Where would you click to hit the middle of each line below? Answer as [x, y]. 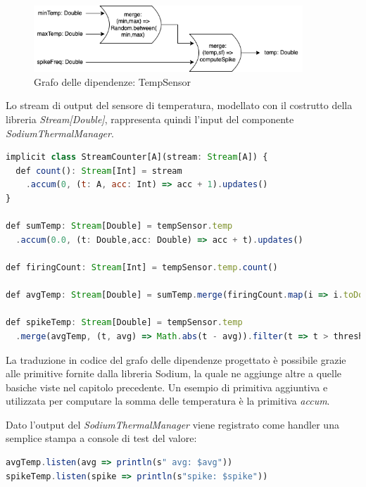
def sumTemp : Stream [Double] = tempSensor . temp [119, 226]
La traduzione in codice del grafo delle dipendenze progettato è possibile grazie [176, 359]
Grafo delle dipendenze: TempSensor [113, 81]
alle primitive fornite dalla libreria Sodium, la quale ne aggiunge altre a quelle [174, 373]
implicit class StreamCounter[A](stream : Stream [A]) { [137, 157]
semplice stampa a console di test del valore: [101, 438]
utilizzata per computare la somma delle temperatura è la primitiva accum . [168, 401]
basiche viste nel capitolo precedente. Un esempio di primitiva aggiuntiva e [167, 387]
